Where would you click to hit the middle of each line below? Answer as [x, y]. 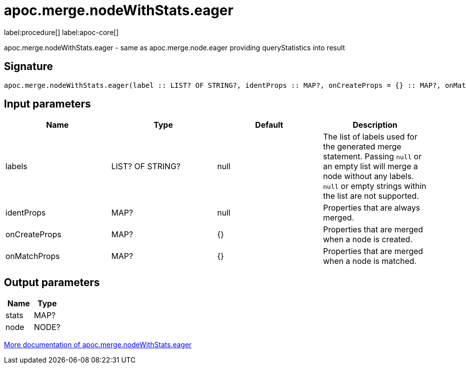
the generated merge [362, 147]
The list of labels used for [370, 137]
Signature [29, 67]
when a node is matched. [370, 261]
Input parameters [48, 104]
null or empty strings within [375, 186]
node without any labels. [369, 176]
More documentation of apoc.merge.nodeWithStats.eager [98, 345]
